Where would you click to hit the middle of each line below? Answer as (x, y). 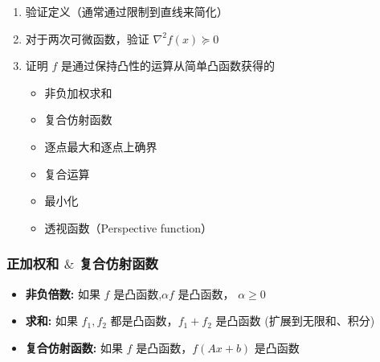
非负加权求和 (78, 92)
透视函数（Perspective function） (128, 227)
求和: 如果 (51, 321)
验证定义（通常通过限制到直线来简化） (127, 11)
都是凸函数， (144, 321)
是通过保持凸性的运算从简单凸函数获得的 (168, 66)
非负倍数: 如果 (63, 293)
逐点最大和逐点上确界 (101, 146)
